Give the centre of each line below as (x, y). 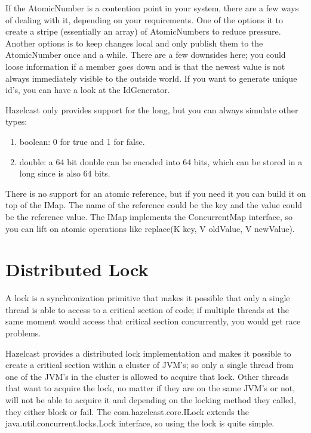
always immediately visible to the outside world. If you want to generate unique (151, 78)
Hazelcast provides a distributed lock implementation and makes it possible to (148, 353)
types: (16, 121)
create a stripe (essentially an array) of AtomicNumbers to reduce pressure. (143, 31)
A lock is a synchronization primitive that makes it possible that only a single (148, 298)
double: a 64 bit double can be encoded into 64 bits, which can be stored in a (161, 161)
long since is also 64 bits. (65, 173)
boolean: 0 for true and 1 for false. (82, 141)
